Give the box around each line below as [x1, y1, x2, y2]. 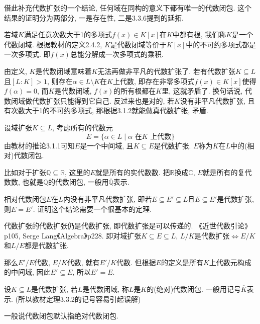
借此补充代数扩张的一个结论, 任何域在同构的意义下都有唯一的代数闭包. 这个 [4, 3, 252, 13]
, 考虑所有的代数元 [52, 122, 113, 132]
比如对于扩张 [4, 167, 46, 177]
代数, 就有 [67, 257, 100, 267]
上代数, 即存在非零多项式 [112, 75, 195, 86]
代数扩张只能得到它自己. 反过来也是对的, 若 [32, 95, 175, 106]
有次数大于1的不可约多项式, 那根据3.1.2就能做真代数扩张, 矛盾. [4, 105, 208, 116]
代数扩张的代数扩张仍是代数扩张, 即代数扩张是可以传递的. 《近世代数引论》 [4, 220, 252, 231]
